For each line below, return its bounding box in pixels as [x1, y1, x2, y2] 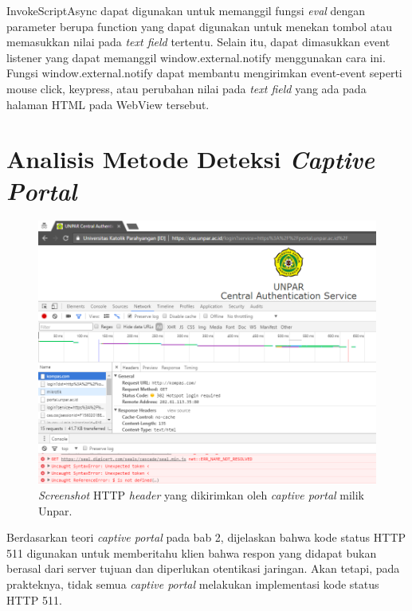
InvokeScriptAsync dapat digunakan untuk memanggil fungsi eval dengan [6, 2, 366, 18]
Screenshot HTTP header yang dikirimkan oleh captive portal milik [38, 486, 365, 503]
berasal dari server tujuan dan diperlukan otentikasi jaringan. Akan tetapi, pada [6, 560, 400, 577]
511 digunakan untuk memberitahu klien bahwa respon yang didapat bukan [6, 544, 377, 561]
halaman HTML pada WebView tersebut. [6, 96, 210, 112]
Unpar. [38, 502, 73, 519]
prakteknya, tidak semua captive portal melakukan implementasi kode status [6, 575, 379, 592]
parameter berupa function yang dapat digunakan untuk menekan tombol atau [6, 18, 392, 34]
